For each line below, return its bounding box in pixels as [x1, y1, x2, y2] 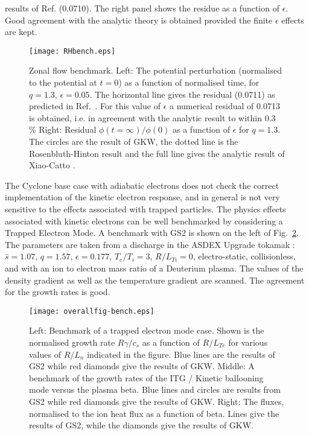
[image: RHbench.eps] [29, 46, 116, 56]
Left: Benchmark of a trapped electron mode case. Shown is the [29, 324, 264, 337]
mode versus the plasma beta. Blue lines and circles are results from [29, 383, 281, 396]
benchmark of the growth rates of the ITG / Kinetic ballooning [29, 371, 264, 384]
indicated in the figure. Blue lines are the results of [87, 348, 275, 360]
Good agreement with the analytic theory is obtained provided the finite [5, 13, 273, 26]
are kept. [5, 25, 37, 38]
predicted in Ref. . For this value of [29, 100, 161, 112]
